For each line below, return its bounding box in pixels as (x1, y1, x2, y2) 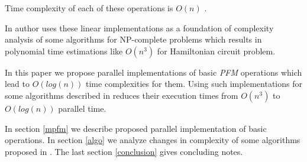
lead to (5, 77, 30, 90)
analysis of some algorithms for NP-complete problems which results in (5, 33, 262, 46)
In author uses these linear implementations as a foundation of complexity (5, 21, 274, 34)
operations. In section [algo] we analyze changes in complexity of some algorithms (5, 134, 300, 146)
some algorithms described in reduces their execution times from (5, 89, 238, 101)
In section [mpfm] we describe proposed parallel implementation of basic (5, 122, 267, 134)
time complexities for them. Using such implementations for (86, 77, 302, 90)
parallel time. (58, 102, 106, 114)
